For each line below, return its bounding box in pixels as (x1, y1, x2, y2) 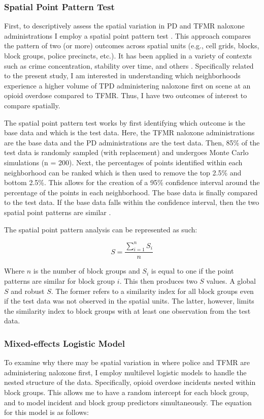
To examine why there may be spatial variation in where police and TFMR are (4, 357, 250, 368)
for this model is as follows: (4, 407, 89, 417)
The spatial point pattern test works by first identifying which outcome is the (4, 117, 245, 128)
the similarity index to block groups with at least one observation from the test (4, 305, 251, 316)
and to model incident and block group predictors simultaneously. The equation (4, 397, 252, 407)
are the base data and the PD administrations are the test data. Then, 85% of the (4, 137, 260, 147)
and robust (11, 285, 45, 296)
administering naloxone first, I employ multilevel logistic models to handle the (4, 367, 247, 377)
